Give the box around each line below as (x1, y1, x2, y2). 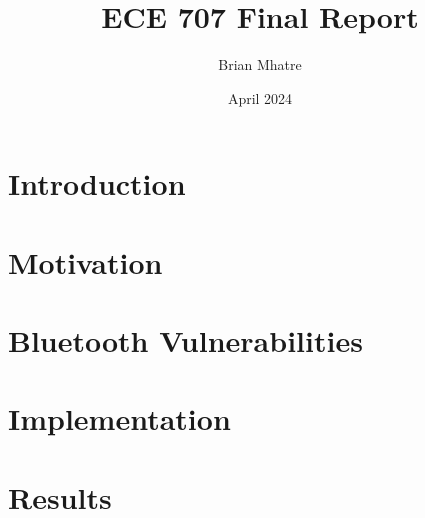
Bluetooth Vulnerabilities (8, 320, 363, 361)
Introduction (8, 163, 186, 204)
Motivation (8, 241, 163, 282)
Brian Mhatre (218, 54, 302, 75)
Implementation (8, 398, 231, 439)
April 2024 (227, 87, 293, 108)
